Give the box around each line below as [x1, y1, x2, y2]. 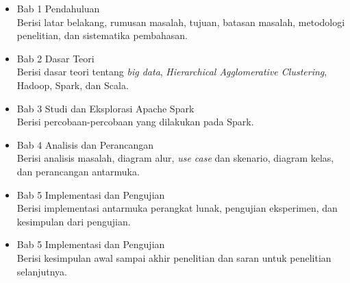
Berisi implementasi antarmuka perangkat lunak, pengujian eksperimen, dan [16, 201, 338, 215]
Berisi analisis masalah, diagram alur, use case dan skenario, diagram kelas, [16, 151, 334, 165]
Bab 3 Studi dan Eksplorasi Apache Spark [16, 101, 195, 115]
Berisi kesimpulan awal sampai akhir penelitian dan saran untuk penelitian [16, 250, 332, 264]
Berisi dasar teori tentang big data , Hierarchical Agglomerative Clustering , [16, 64, 327, 79]
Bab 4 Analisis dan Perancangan [16, 137, 154, 151]
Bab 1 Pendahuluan [16, 1, 100, 15]
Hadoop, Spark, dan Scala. [16, 77, 129, 92]
